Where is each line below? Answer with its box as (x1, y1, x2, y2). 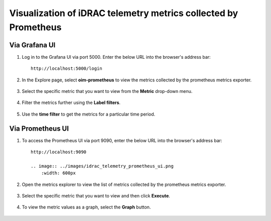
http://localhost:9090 (31, 149, 87, 155)
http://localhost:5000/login (31, 66, 102, 71)
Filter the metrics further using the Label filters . (22, 99, 120, 105)
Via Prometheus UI (9, 124, 69, 133)
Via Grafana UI (9, 41, 56, 49)
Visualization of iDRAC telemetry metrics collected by (9, 8, 238, 19)
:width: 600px (41, 170, 76, 176)
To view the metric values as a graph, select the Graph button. (22, 204, 151, 210)
